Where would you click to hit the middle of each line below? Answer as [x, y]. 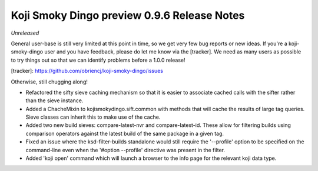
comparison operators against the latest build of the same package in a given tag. [125, 133]
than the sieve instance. [54, 100]
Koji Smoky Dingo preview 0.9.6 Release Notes [128, 15]
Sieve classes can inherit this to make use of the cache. [93, 117]
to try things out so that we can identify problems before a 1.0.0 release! [98, 60]
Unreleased [25, 33]
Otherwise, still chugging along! [49, 82]
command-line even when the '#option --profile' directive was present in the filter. [125, 150]
